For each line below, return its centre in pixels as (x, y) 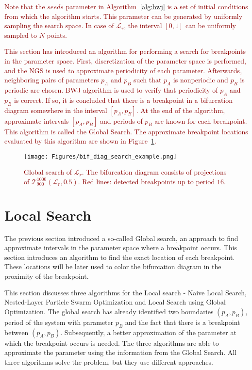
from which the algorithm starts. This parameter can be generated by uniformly (124, 16)
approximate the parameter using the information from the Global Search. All (121, 352)
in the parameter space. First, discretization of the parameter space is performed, (125, 60)
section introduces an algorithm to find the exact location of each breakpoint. (120, 257)
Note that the (25, 6)
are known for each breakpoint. (201, 121)
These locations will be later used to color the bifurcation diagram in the (113, 266)
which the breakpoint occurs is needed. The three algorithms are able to (112, 343)
